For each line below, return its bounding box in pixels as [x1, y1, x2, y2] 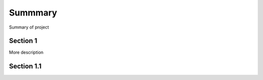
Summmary [9, 7, 57, 18]
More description [9, 49, 44, 55]
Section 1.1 [9, 62, 42, 70]
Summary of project [9, 24, 49, 30]
